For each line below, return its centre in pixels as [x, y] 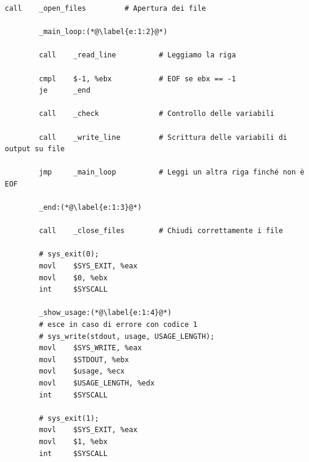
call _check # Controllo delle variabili [157, 114]
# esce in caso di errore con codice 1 [118, 325]
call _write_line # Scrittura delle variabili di [163, 137]
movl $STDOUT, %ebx [84, 359]
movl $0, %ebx [73, 278]
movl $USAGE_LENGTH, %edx [97, 383]
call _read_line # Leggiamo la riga [137, 55]
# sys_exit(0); [69, 254]
